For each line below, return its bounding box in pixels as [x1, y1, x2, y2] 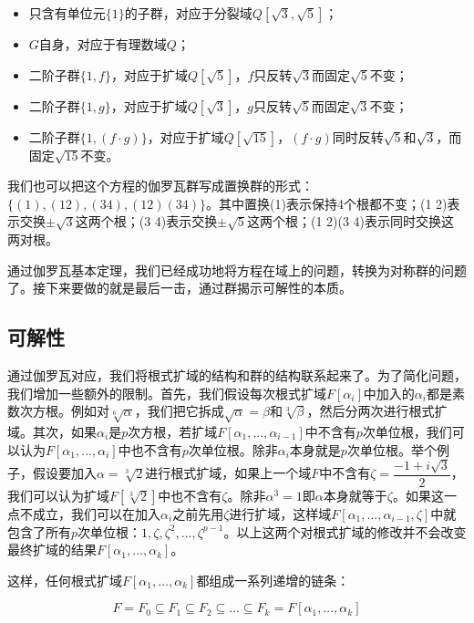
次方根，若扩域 [128, 421, 218, 441]
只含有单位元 [28, 4, 106, 22]
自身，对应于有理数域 [38, 35, 167, 53]
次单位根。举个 [346, 440, 437, 459]
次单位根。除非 [188, 440, 278, 459]
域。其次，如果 [7, 421, 97, 441]
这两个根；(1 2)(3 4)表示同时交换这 [246, 212, 455, 231]
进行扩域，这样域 [229, 504, 332, 523]
